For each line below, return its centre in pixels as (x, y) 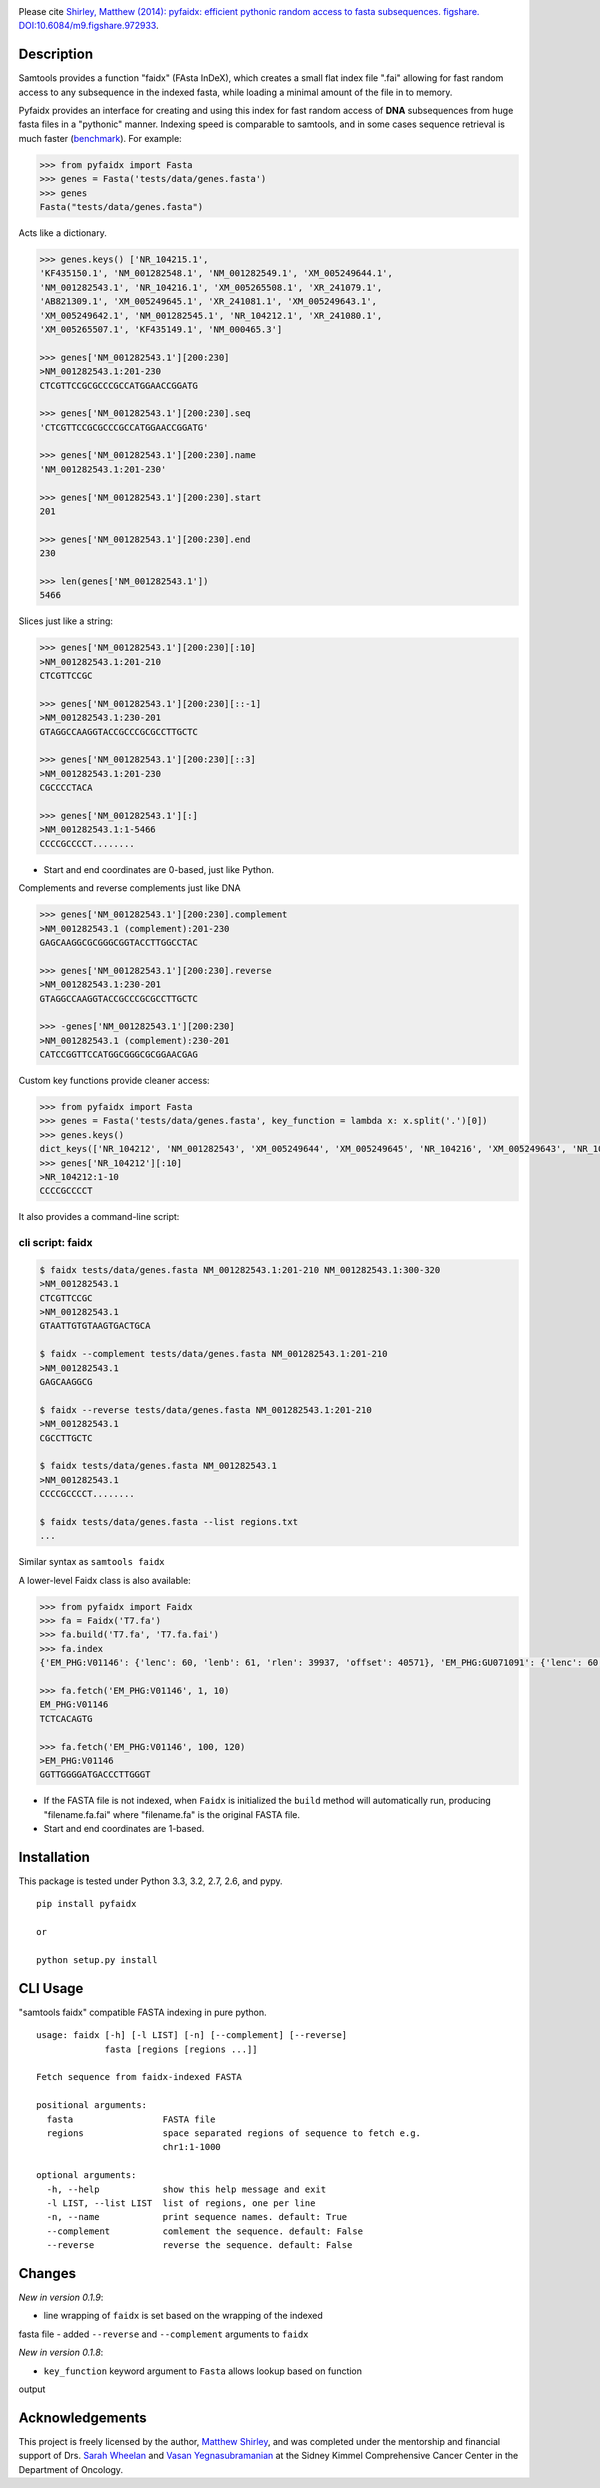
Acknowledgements (82, 2417)
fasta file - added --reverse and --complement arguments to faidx (163, 2334)
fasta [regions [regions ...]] (181, 2049)
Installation (54, 1856)
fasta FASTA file (131, 2119)
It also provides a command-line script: (99, 1217)
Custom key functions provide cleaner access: (114, 1081)
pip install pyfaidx (86, 1904)
